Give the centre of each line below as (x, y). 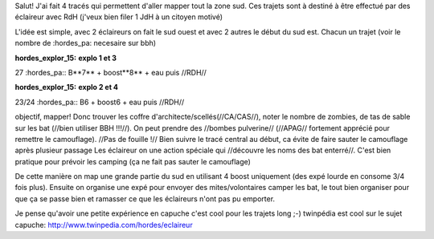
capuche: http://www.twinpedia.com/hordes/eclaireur (104, 225)
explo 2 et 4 (98, 87)
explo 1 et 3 (97, 58)
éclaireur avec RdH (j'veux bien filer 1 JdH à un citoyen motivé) (119, 17)
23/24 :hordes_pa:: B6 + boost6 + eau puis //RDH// (100, 102)
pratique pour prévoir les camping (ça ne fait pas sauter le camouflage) (133, 161)
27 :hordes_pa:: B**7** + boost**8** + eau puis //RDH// (111, 72)
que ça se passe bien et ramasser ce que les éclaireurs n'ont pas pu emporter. (145, 198)
